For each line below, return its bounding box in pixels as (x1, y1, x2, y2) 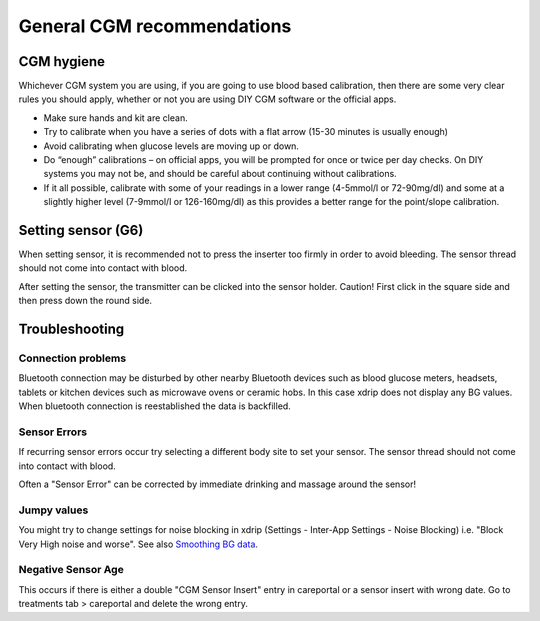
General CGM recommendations (18, 15, 292, 37)
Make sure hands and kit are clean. (43, 111, 189, 124)
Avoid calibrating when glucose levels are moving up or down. (43, 140, 300, 152)
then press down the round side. (18, 295, 153, 307)
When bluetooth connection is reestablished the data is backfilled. (18, 400, 292, 412)
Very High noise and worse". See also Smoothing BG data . (18, 538, 259, 550)
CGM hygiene (18, 53, 105, 70)
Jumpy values (18, 503, 89, 517)
